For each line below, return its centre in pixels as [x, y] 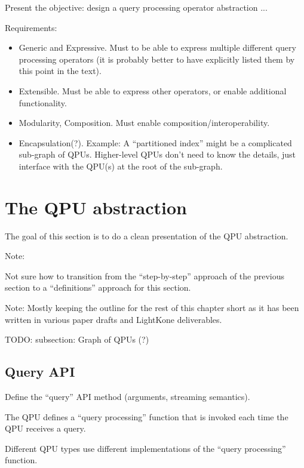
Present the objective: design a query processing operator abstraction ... [136, 7]
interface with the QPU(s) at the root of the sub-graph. [121, 166]
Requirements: [31, 27]
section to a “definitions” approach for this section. [98, 287]
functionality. [43, 102]
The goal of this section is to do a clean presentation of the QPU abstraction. [147, 235]
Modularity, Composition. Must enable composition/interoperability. [144, 123]
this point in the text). [60, 71]
